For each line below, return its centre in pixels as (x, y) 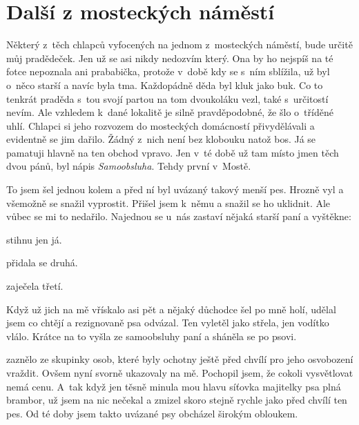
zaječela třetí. (35, 286)
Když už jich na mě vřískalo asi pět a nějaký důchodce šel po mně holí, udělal (171, 309)
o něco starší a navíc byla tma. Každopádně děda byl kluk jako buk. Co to (165, 85)
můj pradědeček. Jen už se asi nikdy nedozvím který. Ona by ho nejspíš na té (170, 58)
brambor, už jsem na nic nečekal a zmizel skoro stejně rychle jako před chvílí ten (177, 400)
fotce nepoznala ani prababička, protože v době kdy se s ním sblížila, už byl (168, 71)
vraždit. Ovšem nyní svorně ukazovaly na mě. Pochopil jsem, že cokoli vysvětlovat (180, 373)
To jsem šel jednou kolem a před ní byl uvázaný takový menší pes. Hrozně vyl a (175, 189)
